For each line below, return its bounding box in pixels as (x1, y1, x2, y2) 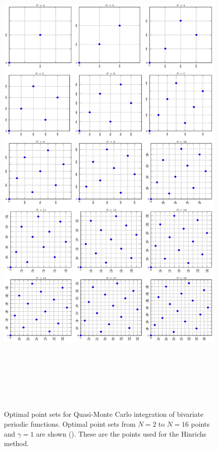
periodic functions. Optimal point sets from (4, 419, 136, 429)
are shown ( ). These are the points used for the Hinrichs (36, 428, 207, 439)
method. (4, 438, 29, 449)
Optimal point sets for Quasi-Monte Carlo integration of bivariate (4, 409, 204, 419)
